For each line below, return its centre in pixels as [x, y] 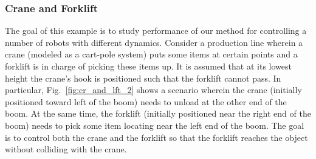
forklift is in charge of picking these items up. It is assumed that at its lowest [148, 66]
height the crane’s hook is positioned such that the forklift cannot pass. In [143, 78]
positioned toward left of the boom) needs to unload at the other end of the [146, 101]
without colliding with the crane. [66, 149]
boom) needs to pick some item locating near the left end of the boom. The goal [155, 125]
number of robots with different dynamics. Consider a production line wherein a [154, 42]
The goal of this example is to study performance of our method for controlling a [156, 31]
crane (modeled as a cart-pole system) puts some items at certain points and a [151, 54]
